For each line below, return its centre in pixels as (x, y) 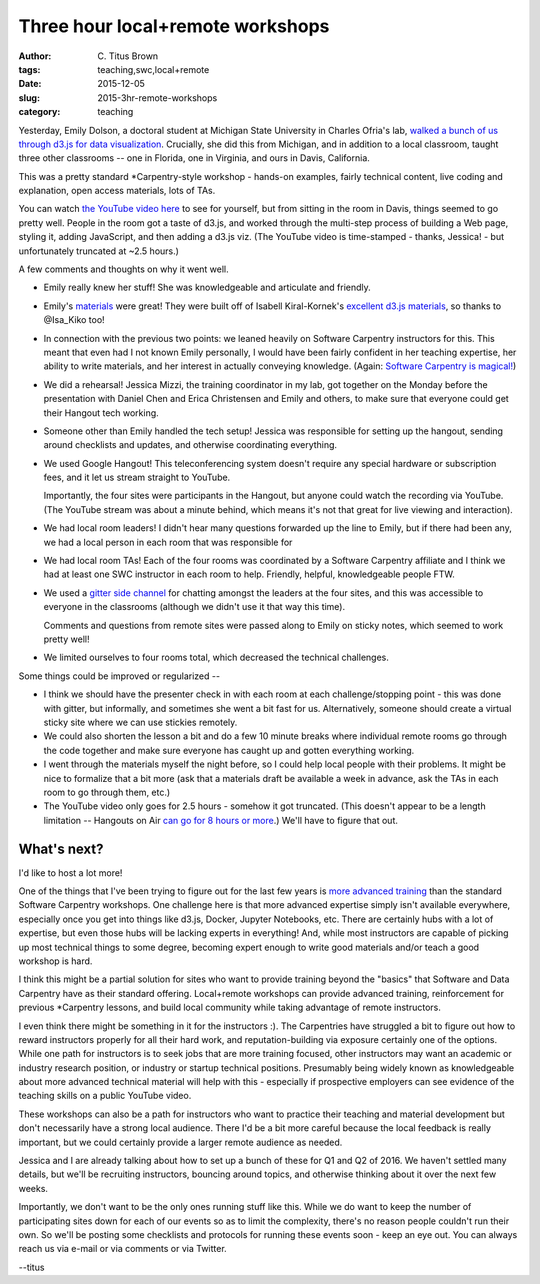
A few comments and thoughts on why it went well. (123, 269)
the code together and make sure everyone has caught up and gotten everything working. (229, 750)
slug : (29, 97)
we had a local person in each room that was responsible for (168, 542)
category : (39, 112)
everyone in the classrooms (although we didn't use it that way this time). (194, 607)
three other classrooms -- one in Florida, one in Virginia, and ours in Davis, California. (194, 158)
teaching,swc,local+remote (153, 69)
